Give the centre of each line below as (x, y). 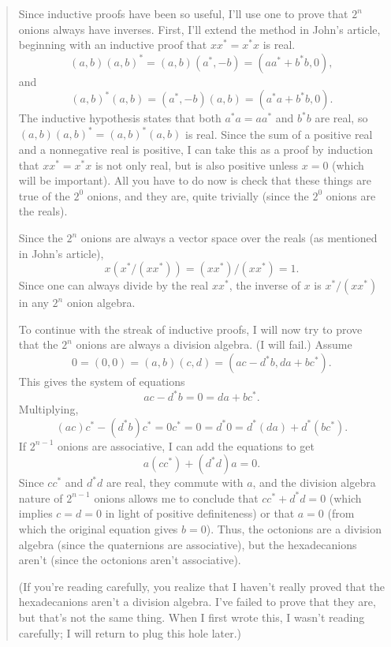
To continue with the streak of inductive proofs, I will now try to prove (190, 329)
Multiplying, (48, 409)
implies (35, 513)
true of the (44, 195)
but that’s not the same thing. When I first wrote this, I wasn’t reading (192, 617)
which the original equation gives (98, 529)
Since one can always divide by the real (114, 285)
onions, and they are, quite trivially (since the (198, 195)
